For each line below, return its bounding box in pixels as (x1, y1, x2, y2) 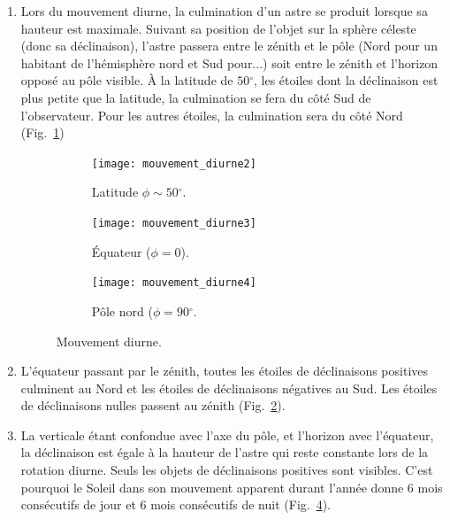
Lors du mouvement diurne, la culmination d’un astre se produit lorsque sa (20, 2, 428, 19)
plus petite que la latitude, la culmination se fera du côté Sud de (20, 88, 371, 106)
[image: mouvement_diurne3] (91, 217, 256, 229)
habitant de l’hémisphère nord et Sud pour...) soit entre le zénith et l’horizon (20, 53, 439, 72)
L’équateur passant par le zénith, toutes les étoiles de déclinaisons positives (20, 361, 429, 380)
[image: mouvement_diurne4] (91, 276, 256, 290)
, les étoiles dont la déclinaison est (254, 71, 439, 89)
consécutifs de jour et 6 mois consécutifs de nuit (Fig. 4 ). (20, 495, 332, 514)
